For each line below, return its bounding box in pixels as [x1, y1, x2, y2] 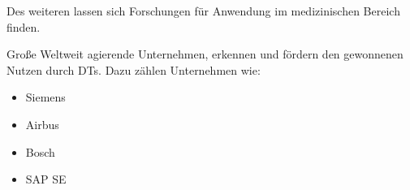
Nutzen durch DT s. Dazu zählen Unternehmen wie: [6, 61, 261, 78]
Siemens [25, 89, 66, 106]
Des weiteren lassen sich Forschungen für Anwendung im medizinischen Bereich [6, 2, 400, 19]
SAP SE [25, 171, 67, 188]
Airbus [25, 115, 59, 132]
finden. [6, 18, 41, 35]
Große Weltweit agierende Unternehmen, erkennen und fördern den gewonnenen [6, 45, 404, 63]
